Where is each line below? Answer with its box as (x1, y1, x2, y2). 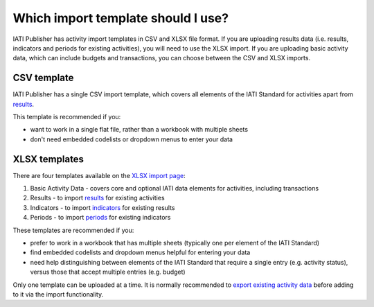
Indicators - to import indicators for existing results (30, 203, 175, 211)
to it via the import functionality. (12, 290, 104, 298)
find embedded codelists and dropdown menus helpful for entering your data (30, 248, 251, 256)
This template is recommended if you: (12, 113, 121, 121)
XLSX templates (12, 153, 84, 165)
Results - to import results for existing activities (30, 194, 166, 202)
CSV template (12, 72, 74, 84)
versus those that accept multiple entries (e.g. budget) (30, 267, 186, 277)
